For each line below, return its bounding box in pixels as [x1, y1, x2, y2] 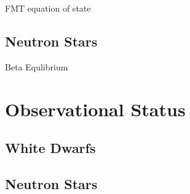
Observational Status [5, 96, 186, 121]
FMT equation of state [5, 2, 91, 14]
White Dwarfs [5, 138, 96, 157]
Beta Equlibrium [5, 60, 68, 73]
